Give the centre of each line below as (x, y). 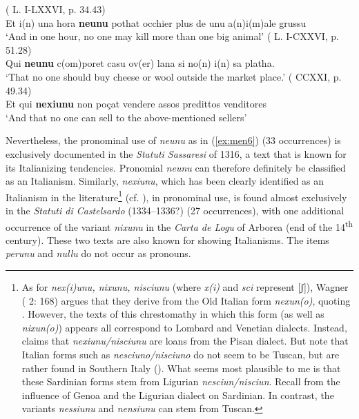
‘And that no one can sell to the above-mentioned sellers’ (126, 117)
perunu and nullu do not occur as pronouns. (98, 253)
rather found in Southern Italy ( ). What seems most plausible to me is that (181, 368)
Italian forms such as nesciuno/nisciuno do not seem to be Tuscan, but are (181, 354)
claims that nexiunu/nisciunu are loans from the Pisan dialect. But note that (185, 341)
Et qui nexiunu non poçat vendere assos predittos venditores (136, 104)
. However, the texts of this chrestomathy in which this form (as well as (173, 314)
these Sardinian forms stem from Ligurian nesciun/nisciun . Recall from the (181, 381)
